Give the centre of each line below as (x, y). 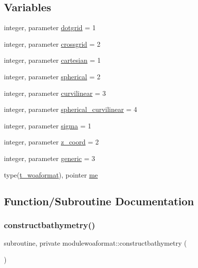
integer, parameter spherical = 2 (52, 76)
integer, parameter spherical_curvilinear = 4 (71, 109)
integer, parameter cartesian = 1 (52, 60)
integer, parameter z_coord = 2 (51, 142)
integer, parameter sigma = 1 (48, 125)
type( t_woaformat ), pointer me (51, 174)
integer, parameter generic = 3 (50, 158)
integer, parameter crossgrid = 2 (52, 44)
